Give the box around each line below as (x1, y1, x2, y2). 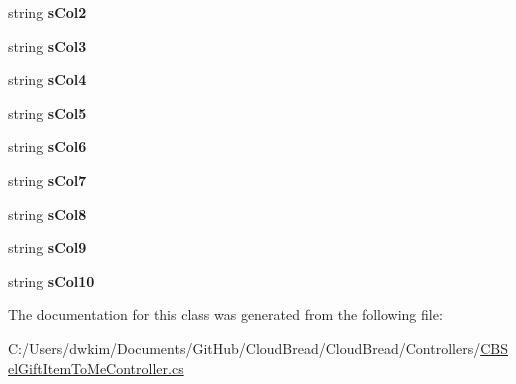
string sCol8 (8, 203, 87, 224)
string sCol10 (8, 270, 95, 291)
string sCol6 (8, 136, 87, 157)
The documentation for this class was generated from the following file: (8, 304, 443, 325)
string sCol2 (8, 2, 87, 22)
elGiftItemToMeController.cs (8, 357, 184, 378)
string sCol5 (8, 102, 87, 123)
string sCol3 (8, 35, 87, 56)
